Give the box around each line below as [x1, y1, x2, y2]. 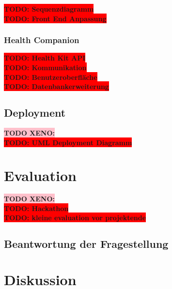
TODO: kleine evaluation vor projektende [4, 213, 146, 223]
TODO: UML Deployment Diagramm [4, 137, 132, 147]
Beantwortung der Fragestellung [4, 236, 169, 251]
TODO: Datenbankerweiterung [4, 81, 109, 91]
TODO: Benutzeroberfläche [4, 72, 97, 82]
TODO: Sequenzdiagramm [4, 4, 94, 14]
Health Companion [4, 34, 79, 46]
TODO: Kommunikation [4, 62, 87, 72]
